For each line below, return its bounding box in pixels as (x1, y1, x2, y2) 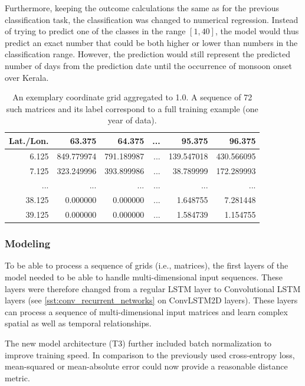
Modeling (5, 236, 51, 251)
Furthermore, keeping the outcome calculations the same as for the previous (5, 2, 280, 14)
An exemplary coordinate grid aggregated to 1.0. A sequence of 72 (12, 91, 252, 103)
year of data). (107, 114, 157, 126)
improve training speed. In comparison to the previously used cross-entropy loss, (5, 348, 295, 361)
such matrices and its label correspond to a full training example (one (6, 102, 258, 115)
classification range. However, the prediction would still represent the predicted (5, 48, 290, 60)
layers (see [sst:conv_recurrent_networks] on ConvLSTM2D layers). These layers (5, 294, 298, 306)
